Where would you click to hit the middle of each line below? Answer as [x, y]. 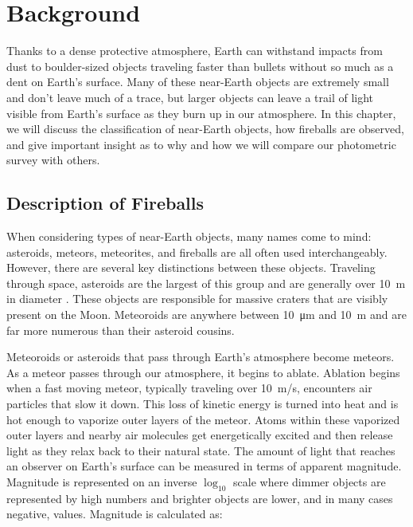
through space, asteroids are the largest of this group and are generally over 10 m [206, 283]
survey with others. [53, 160]
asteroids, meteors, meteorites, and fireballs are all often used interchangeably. [197, 252]
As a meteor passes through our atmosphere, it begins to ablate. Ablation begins [203, 372]
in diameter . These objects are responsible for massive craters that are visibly [197, 299]
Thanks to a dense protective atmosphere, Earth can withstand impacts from [195, 51]
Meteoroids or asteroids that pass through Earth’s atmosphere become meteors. [201, 357]
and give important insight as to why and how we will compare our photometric [201, 144]
